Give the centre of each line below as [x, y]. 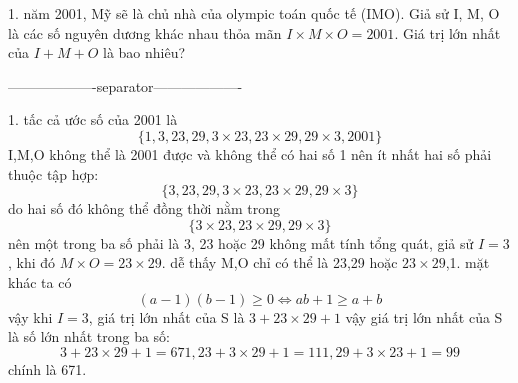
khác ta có [40, 281]
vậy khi [30, 316]
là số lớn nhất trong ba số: [89, 336]
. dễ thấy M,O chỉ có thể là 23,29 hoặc [279, 262]
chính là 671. [47, 368]
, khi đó [32, 262]
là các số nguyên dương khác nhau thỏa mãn [145, 32]
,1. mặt [467, 262]
